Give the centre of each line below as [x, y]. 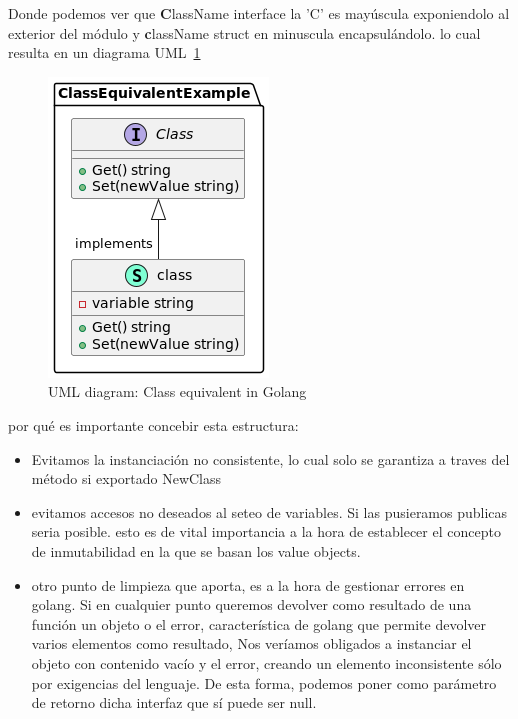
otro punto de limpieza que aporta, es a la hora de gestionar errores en [248, 584]
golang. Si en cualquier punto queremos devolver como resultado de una [251, 604]
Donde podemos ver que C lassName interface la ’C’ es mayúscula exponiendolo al [259, 13]
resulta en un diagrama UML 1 [104, 52]
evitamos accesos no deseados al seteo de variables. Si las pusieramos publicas [269, 511]
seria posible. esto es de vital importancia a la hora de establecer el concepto [266, 531]
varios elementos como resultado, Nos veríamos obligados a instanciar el [251, 643]
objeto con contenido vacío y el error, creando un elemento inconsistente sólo [266, 662]
